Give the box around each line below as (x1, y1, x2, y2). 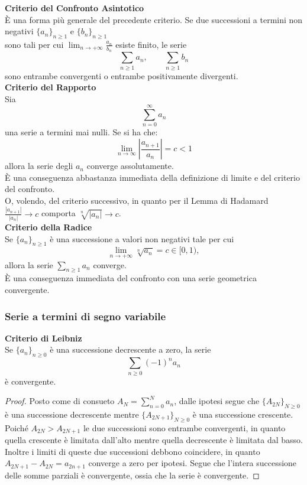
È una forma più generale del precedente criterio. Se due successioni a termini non (5, 13, 303, 25)
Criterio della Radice (5, 221, 92, 233)
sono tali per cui (5, 38, 64, 50)
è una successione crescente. (192, 408, 293, 420)
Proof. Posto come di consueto (5, 395, 115, 407)
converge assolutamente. (86, 160, 174, 172)
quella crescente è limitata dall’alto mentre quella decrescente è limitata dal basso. (5, 434, 303, 446)
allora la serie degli (5, 160, 73, 172)
